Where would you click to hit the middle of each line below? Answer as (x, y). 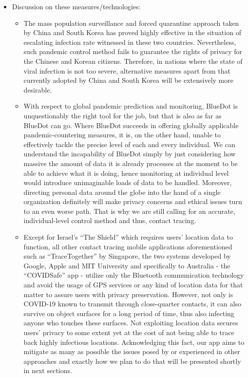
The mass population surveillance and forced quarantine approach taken (131, 23)
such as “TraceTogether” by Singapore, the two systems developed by (127, 256)
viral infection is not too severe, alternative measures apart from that (127, 70)
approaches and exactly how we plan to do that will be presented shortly (132, 361)
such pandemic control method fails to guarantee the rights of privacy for (133, 51)
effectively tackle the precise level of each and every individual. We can (129, 144)
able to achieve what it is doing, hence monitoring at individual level (126, 173)
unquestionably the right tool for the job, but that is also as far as (123, 115)
